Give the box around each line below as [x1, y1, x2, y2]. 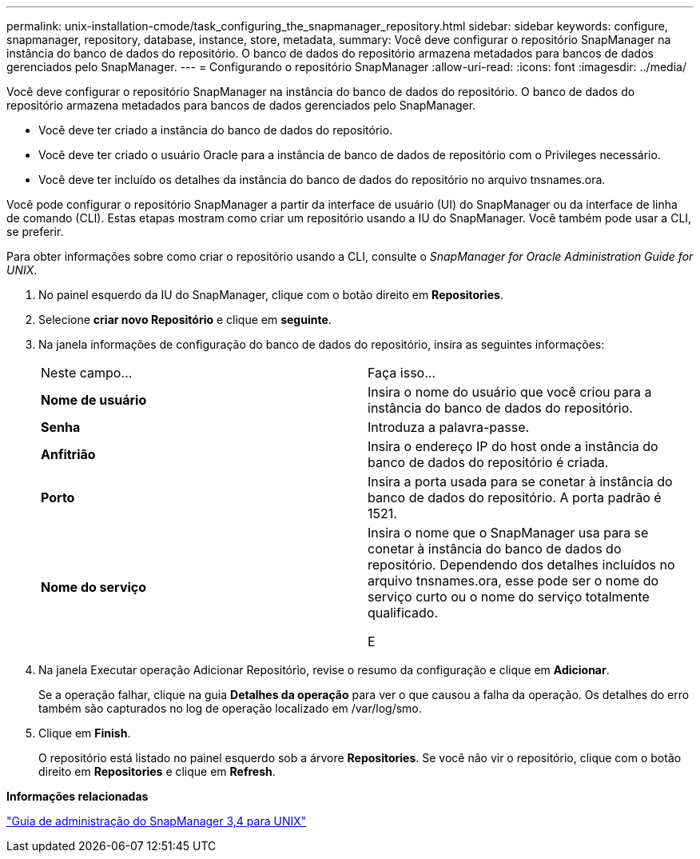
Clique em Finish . [38, 726, 131, 740]
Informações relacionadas [6, 789, 149, 803]
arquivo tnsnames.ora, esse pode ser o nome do [368, 573, 659, 589]
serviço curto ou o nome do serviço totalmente [368, 589, 650, 605]
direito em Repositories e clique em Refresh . [38, 765, 276, 778]
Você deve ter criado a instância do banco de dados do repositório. [38, 123, 393, 137]
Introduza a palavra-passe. [368, 419, 530, 435]
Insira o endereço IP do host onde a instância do [368, 438, 658, 454]
